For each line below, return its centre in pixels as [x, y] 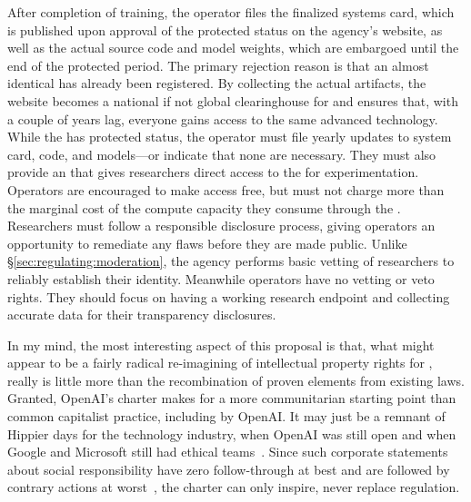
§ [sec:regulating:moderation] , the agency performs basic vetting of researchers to [231, 261]
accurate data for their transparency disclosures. [142, 315]
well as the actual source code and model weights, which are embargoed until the [233, 48]
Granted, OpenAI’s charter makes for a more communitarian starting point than [232, 398]
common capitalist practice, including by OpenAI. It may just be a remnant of [226, 416]
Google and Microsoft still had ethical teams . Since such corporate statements [228, 452]
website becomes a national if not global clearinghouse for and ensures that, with [233, 100]
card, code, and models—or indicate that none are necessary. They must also [222, 154]
